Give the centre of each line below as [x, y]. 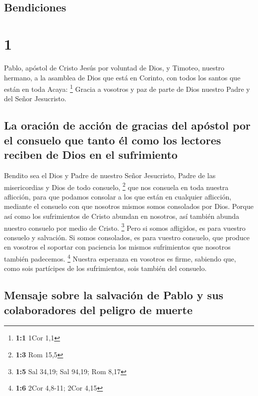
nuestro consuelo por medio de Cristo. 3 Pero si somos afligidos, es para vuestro [125, 227]
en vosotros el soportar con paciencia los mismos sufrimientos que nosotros [117, 247]
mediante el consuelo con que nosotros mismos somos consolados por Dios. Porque [129, 206]
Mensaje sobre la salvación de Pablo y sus [114, 295]
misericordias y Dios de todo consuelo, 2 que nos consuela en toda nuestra [116, 186]
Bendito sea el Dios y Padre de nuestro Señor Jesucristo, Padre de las [110, 175]
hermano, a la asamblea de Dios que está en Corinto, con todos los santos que [122, 77]
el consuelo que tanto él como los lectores [113, 140]
